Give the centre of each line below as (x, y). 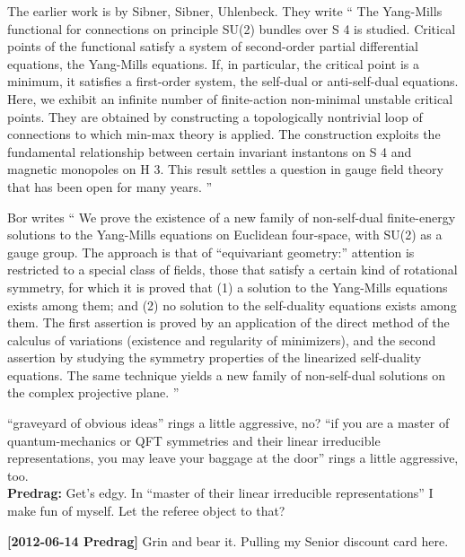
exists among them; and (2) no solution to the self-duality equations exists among (232, 305)
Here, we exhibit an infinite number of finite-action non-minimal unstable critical (230, 98)
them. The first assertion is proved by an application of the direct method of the (228, 322)
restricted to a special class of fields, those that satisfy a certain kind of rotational (232, 270)
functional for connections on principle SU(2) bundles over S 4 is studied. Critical (232, 28)
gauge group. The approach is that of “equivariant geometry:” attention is (211, 252)
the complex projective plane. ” (93, 392)
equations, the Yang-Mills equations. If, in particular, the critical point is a (213, 63)
